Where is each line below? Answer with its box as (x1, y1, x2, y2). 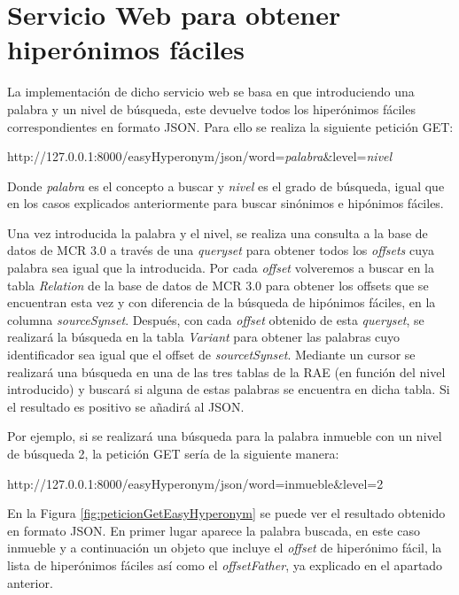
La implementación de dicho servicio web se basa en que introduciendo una (7, 82, 415, 101)
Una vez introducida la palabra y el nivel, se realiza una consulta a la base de (7, 223, 428, 242)
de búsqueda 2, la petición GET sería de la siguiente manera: (7, 444, 339, 462)
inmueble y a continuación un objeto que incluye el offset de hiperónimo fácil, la (7, 538, 442, 557)
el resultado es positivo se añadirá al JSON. (7, 397, 245, 415)
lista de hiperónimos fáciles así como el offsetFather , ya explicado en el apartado (7, 555, 443, 574)
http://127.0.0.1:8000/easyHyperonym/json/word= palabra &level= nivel (7, 147, 393, 166)
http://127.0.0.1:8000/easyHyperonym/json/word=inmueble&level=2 (7, 474, 384, 492)
